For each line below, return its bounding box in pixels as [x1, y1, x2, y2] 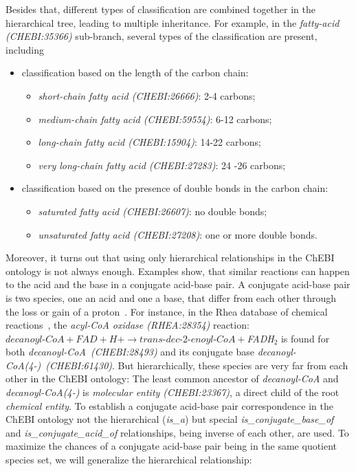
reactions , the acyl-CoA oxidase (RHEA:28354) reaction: [5, 318, 249, 332]
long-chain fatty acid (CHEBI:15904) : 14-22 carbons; [38, 135, 261, 149]
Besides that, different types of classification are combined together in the [5, 2, 315, 16]
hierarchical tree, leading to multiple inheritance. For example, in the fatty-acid [5, 15, 340, 30]
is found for [280, 331, 330, 345]
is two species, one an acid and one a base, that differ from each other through [5, 290, 337, 305]
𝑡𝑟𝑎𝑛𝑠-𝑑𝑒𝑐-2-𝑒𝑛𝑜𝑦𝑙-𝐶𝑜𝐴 [140, 334, 236, 344]
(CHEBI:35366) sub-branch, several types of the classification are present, [5, 29, 318, 43]
